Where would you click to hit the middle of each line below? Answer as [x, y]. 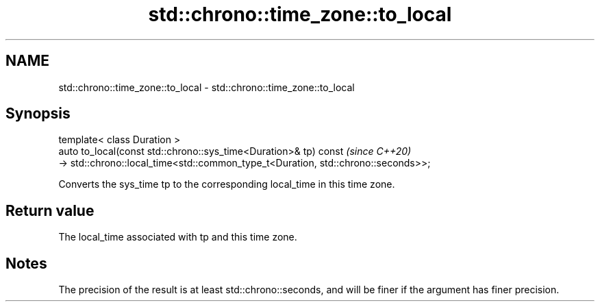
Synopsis [38, 114]
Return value [50, 210]
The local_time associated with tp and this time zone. [178, 237]
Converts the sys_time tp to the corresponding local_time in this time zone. [227, 184]
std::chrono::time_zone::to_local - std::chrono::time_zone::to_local [207, 87]
